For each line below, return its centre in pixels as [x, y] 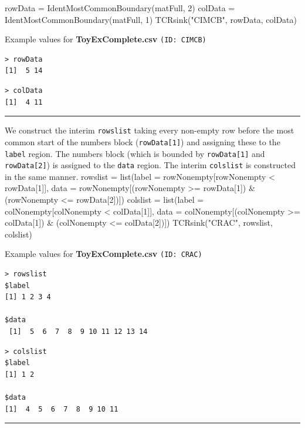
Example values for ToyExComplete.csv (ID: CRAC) [104, 254]
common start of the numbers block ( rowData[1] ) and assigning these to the [143, 141]
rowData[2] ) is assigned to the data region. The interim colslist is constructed [150, 165]
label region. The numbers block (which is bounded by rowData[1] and [135, 153]
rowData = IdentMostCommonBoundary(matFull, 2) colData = [120, 8]
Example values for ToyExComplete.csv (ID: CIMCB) [106, 39]
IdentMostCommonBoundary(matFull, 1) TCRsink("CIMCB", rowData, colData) [151, 19]
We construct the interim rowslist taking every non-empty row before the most [150, 130]
